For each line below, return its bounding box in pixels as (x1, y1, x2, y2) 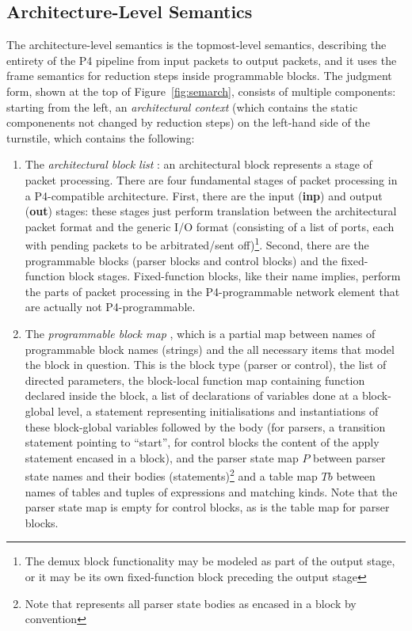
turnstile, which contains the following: (6, 129, 195, 146)
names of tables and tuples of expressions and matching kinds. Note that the (25, 483, 398, 500)
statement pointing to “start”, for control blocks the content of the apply (25, 434, 380, 450)
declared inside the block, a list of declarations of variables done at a (25, 387, 359, 404)
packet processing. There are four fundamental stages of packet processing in (25, 171, 398, 188)
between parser (313, 449, 386, 466)
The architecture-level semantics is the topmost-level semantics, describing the (6, 36, 387, 53)
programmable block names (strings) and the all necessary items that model (25, 340, 395, 357)
